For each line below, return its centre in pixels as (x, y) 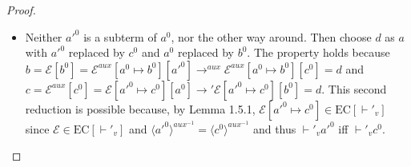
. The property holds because (318, 52)
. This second (354, 88)
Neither (44, 36)
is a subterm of (120, 36)
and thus (274, 128)
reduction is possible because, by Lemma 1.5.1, (140, 108)
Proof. (21, 10)
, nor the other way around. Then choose (271, 36)
